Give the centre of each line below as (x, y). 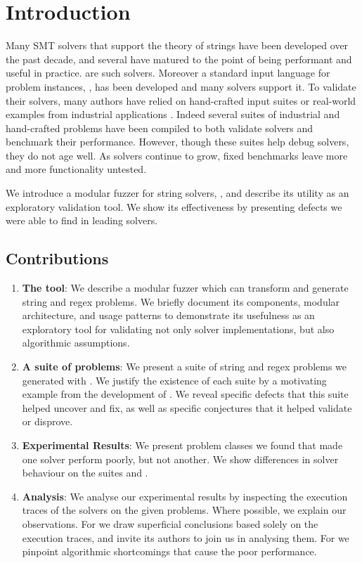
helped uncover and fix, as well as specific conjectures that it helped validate (187, 407)
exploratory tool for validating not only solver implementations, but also (178, 329)
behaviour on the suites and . (85, 473)
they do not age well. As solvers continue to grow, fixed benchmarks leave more (177, 155)
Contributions (57, 258)
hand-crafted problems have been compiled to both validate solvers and (160, 128)
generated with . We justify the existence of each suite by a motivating (174, 380)
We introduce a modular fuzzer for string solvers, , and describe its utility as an (177, 193)
